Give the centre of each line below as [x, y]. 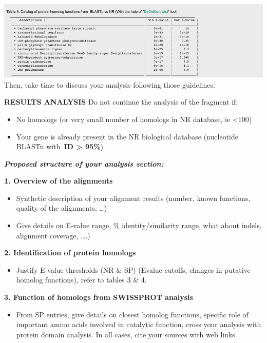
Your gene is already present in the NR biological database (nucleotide [127, 136]
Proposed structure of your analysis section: [84, 163]
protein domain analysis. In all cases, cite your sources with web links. [127, 334]
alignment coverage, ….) [53, 235]
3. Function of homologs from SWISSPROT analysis [99, 297]
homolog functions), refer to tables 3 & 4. [81, 280]
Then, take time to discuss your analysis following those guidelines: [110, 84]
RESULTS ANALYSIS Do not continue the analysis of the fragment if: [121, 102]
